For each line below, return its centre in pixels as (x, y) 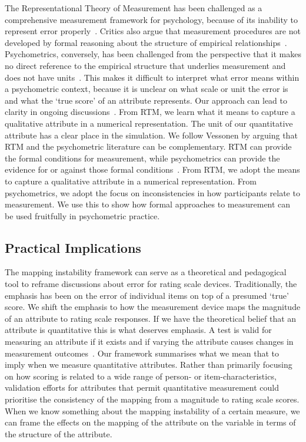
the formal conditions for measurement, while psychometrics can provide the (142, 158)
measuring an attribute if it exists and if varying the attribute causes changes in (149, 342)
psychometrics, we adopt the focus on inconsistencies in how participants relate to (152, 192)
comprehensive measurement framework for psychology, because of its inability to (151, 19)
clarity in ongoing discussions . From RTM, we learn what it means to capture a (150, 112)
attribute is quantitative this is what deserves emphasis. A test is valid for (138, 330)
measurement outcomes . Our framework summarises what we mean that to (142, 353)
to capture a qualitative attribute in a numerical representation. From (131, 181)
